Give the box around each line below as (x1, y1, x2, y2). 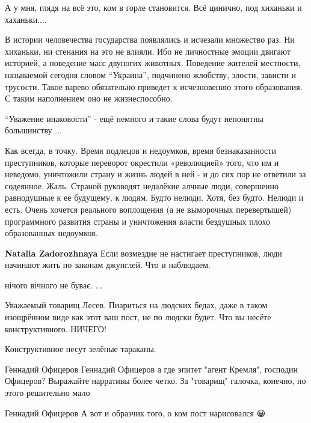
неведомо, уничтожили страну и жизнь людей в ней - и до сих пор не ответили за (5, 168, 306, 180)
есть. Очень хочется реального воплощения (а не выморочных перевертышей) (5, 202, 292, 215)
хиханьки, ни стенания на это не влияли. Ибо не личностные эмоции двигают (5, 44, 291, 57)
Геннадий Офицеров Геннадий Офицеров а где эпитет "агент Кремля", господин (5, 362, 298, 375)
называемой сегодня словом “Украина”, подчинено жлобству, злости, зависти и (5, 68, 296, 81)
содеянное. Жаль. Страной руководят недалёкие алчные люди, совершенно (5, 179, 279, 192)
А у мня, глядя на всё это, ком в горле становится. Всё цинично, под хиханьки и (5, 1, 302, 13)
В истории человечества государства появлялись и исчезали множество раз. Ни (5, 33, 295, 46)
